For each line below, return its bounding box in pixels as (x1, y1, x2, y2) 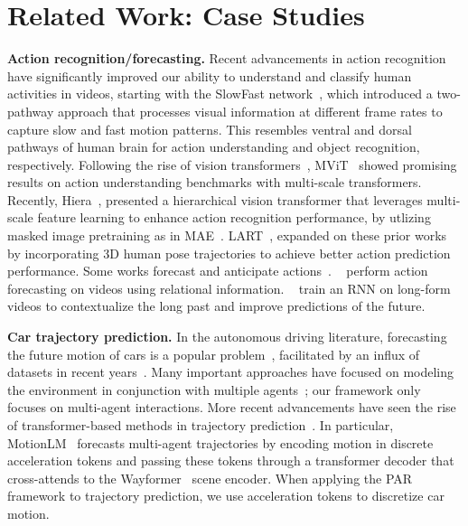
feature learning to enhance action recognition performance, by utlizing (37, 208, 431, 227)
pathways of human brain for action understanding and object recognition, (7, 137, 420, 156)
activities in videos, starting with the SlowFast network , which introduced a (7, 84, 433, 103)
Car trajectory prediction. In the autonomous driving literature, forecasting (7, 327, 447, 346)
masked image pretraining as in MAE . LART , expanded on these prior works (7, 226, 447, 245)
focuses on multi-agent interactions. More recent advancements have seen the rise (7, 398, 456, 417)
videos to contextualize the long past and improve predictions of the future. (7, 296, 426, 315)
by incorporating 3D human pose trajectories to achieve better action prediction (7, 243, 451, 262)
